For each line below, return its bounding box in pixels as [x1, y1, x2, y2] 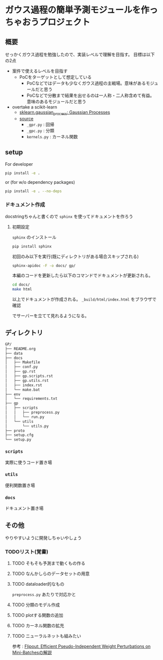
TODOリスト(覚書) [5, 548, 49, 555]
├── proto [5, 428, 25, 433]
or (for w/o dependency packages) [5, 179, 75, 185]
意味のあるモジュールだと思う [26, 99, 87, 104]
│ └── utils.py [5, 423, 49, 428]
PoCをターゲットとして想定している [19, 74, 92, 80]
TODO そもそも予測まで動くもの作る [12, 560, 86, 566]
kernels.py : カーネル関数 [26, 133, 78, 139]
